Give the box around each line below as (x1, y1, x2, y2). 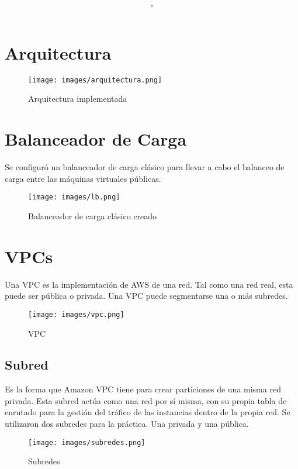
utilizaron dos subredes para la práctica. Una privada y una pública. (5, 418, 249, 430)
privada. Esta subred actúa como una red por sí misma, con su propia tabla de (5, 394, 287, 406)
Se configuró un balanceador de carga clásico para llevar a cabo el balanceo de (5, 161, 285, 173)
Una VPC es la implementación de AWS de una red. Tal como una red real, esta (5, 278, 293, 290)
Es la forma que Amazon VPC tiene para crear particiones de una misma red (5, 383, 281, 395)
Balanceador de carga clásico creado (28, 209, 157, 222)
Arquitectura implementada (28, 92, 127, 105)
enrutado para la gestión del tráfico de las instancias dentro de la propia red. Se (5, 406, 290, 418)
